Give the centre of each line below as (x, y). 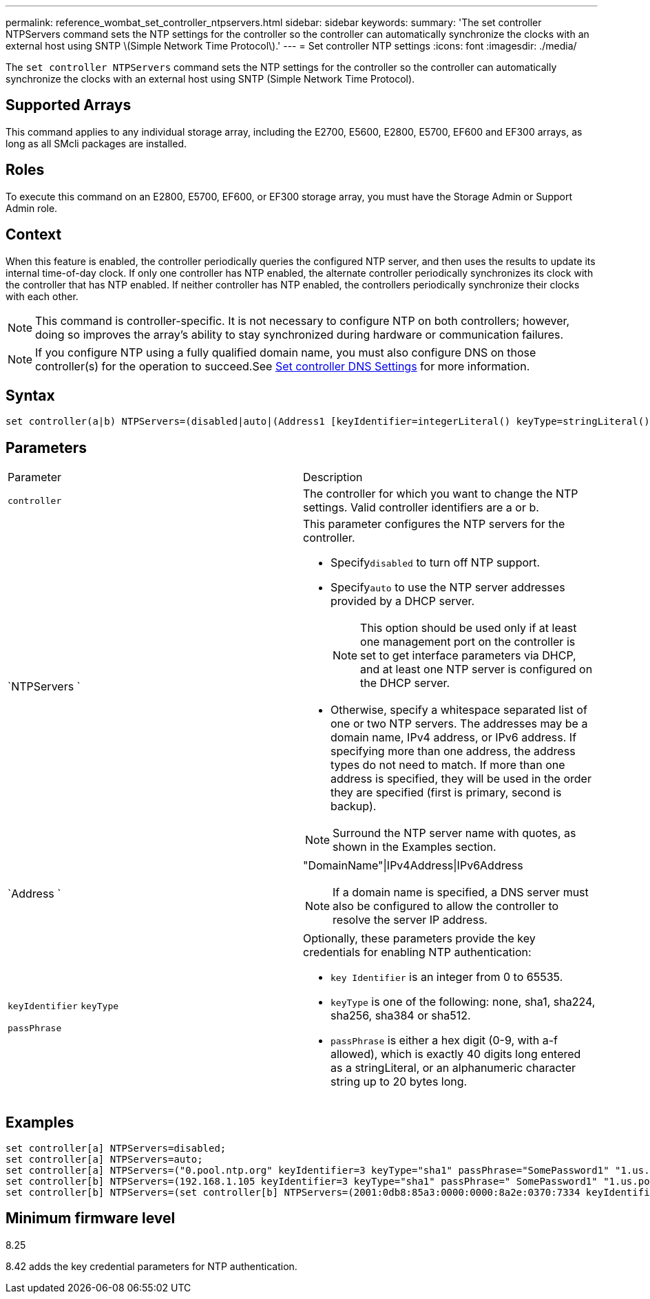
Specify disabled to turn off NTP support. (436, 563)
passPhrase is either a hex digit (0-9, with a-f (444, 1041)
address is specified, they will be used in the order (461, 779)
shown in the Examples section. (415, 847)
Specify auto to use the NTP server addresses (448, 588)
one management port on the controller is (468, 642)
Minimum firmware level (91, 1218)
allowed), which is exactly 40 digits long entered (456, 1054)
